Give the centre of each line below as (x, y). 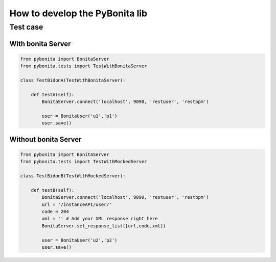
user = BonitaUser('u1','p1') (79, 116)
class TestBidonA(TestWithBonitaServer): (73, 80)
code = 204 (55, 212)
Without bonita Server (45, 139)
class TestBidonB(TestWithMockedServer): (73, 176)
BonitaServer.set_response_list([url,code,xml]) (104, 226)
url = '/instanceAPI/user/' (77, 204)
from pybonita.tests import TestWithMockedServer (84, 162)
